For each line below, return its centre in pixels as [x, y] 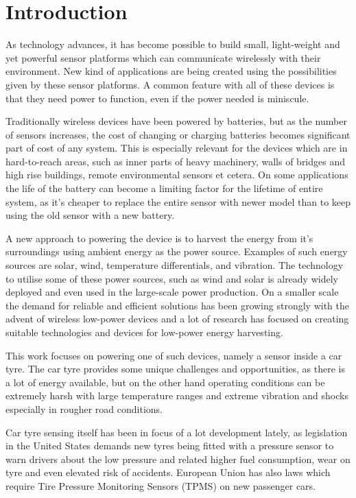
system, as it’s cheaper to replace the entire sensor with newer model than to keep [178, 201]
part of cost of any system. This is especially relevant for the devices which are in [177, 148]
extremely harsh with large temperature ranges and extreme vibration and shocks [177, 395]
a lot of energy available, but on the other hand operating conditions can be [165, 382]
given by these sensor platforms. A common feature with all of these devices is [170, 84]
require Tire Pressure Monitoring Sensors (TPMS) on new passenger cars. [161, 485]
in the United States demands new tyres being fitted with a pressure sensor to [170, 446]
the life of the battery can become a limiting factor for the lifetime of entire [164, 188]
